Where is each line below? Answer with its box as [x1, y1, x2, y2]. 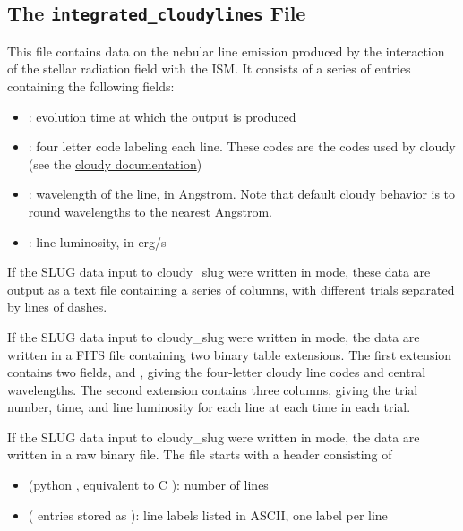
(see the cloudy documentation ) [28, 154, 202, 173]
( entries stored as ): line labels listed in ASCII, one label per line [28, 505, 388, 524]
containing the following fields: [7, 76, 175, 95]
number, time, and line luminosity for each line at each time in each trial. [7, 398, 411, 416]
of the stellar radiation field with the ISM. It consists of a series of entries [7, 59, 411, 78]
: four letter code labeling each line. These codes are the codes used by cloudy [28, 137, 456, 156]
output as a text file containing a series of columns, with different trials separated [7, 279, 455, 298]
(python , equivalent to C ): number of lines [28, 475, 269, 494]
